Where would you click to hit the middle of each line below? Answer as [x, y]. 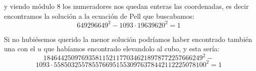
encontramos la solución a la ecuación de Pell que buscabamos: [99, 16]
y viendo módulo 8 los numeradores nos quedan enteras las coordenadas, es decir [127, 6]
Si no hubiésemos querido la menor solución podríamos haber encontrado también [128, 39]
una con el [20, 49]
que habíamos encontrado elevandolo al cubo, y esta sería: [131, 49]
